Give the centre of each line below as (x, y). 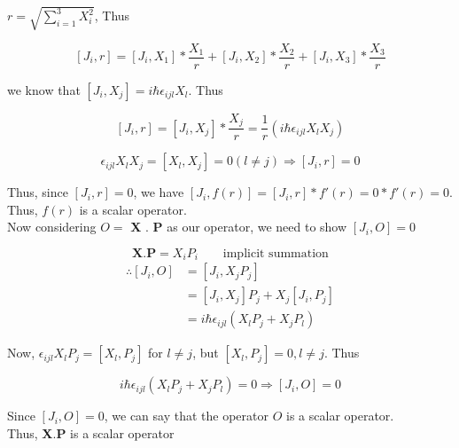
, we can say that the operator (186, 416)
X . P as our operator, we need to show (239, 227)
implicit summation (276, 253)
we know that (44, 89)
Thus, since (38, 192)
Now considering (52, 227)
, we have (159, 192)
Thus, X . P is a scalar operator (91, 433)
